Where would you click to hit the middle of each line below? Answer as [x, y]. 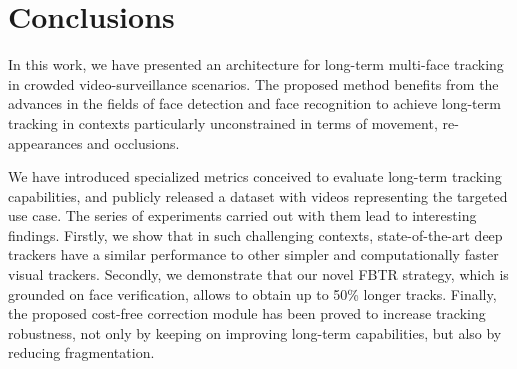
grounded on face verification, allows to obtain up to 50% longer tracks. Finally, [252, 293]
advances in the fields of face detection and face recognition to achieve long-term [254, 103]
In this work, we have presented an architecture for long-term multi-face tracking [256, 64]
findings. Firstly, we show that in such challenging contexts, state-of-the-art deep [255, 234]
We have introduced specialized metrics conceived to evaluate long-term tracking [255, 176]
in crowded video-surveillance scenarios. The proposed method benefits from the [253, 83]
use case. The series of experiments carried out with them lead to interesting [242, 215]
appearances [45, 142]
